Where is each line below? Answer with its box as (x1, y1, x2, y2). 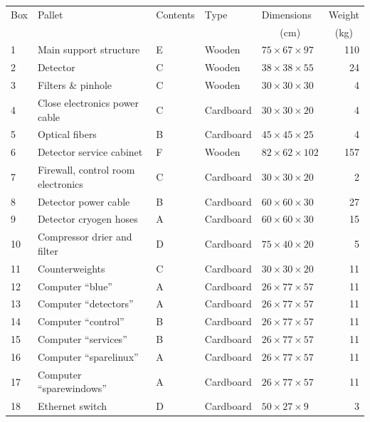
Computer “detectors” (37, 296, 134, 311)
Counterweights (37, 260, 105, 275)
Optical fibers (37, 127, 97, 142)
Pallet (37, 6, 63, 21)
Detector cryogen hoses (37, 211, 138, 226)
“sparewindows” (37, 381, 107, 396)
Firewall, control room (37, 162, 135, 177)
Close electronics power (37, 95, 139, 110)
